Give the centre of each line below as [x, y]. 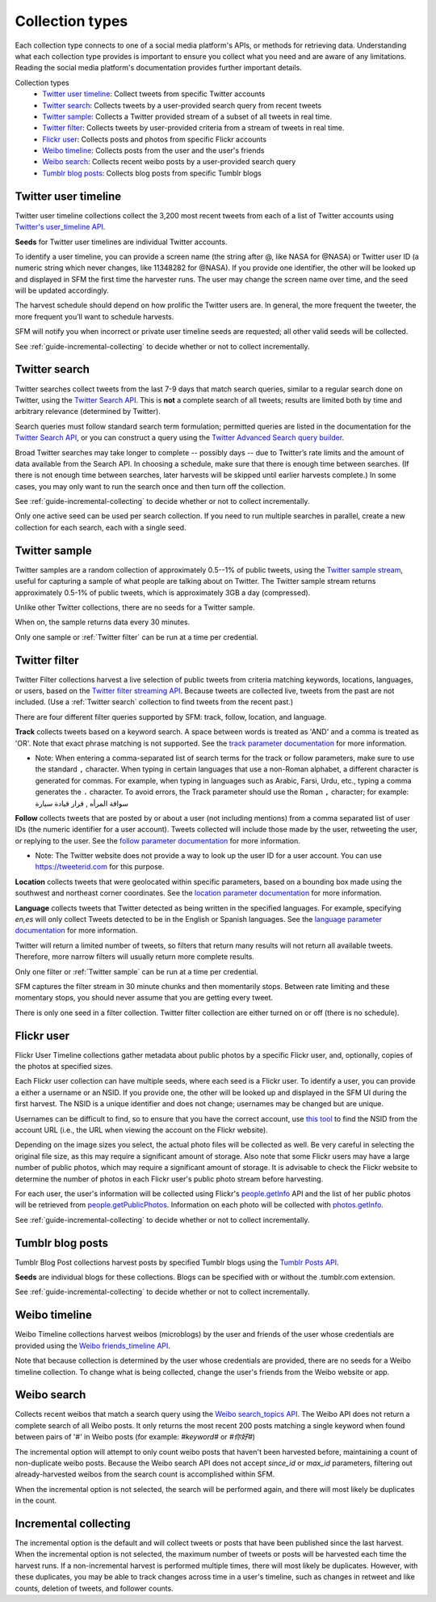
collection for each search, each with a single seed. [101, 527]
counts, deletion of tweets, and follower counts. [94, 1588]
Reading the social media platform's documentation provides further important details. [158, 68]
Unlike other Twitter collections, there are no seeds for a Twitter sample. [135, 607]
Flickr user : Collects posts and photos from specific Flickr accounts [154, 139]
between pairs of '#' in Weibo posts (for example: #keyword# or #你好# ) [135, 1437]
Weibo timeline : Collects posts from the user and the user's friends [153, 150]
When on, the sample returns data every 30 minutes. [103, 622]
